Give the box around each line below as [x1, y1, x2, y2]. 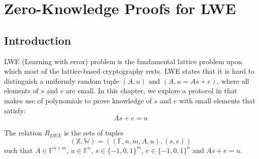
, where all [217, 75, 249, 86]
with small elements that [179, 95, 255, 105]
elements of [4, 85, 39, 96]
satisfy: [4, 105, 26, 115]
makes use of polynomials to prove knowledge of [4, 95, 152, 105]
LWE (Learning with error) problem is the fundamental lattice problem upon [4, 56, 242, 66]
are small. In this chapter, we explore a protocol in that [65, 85, 237, 96]
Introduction [4, 32, 71, 48]
